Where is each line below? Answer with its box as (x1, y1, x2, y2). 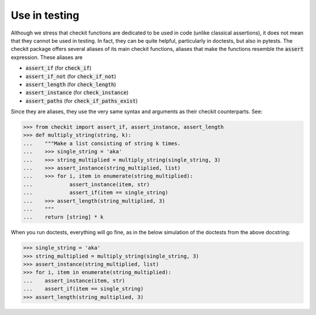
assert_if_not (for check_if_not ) (25, 73, 116, 80)
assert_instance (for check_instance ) (25, 89, 129, 96)
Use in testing (11, 9, 80, 22)
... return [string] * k (23, 214, 104, 221)
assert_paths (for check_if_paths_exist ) (25, 97, 138, 104)
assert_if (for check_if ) (25, 64, 92, 71)
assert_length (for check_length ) (25, 81, 116, 88)
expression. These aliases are (11, 53, 83, 61)
